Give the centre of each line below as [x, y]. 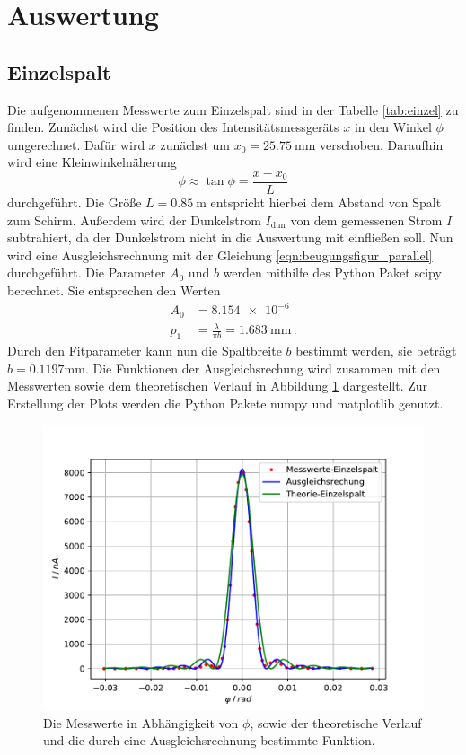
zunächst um [195, 144]
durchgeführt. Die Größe [75, 202]
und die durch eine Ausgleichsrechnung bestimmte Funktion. [209, 740]
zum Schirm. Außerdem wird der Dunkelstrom [134, 219]
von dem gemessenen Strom [366, 219]
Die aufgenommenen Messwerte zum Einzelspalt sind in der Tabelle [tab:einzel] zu [233, 109]
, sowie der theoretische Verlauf [336, 722]
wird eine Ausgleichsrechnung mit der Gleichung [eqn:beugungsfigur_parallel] [220, 255]
